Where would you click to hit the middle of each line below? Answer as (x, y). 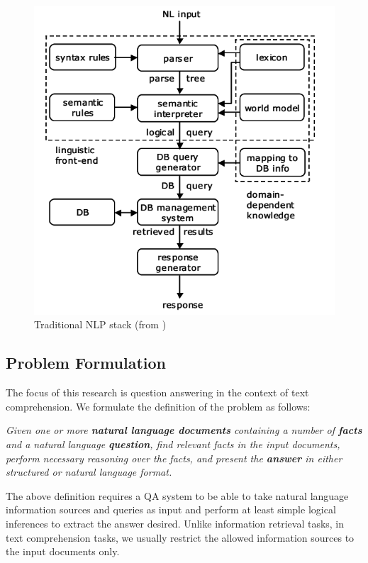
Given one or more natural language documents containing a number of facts (184, 430)
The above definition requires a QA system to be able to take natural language (177, 495)
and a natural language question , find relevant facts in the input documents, (173, 444)
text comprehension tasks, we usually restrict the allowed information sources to (180, 537)
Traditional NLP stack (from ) (100, 324)
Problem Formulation (86, 363)
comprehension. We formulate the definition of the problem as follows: (158, 406)
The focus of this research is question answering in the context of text (157, 392)
